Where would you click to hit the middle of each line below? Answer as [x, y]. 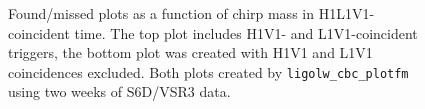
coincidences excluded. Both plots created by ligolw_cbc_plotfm [208, 71]
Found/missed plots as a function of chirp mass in [161, 13]
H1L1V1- [346, 13]
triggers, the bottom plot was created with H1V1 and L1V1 [190, 52]
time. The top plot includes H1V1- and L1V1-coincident [246, 32]
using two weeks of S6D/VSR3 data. [119, 91]
